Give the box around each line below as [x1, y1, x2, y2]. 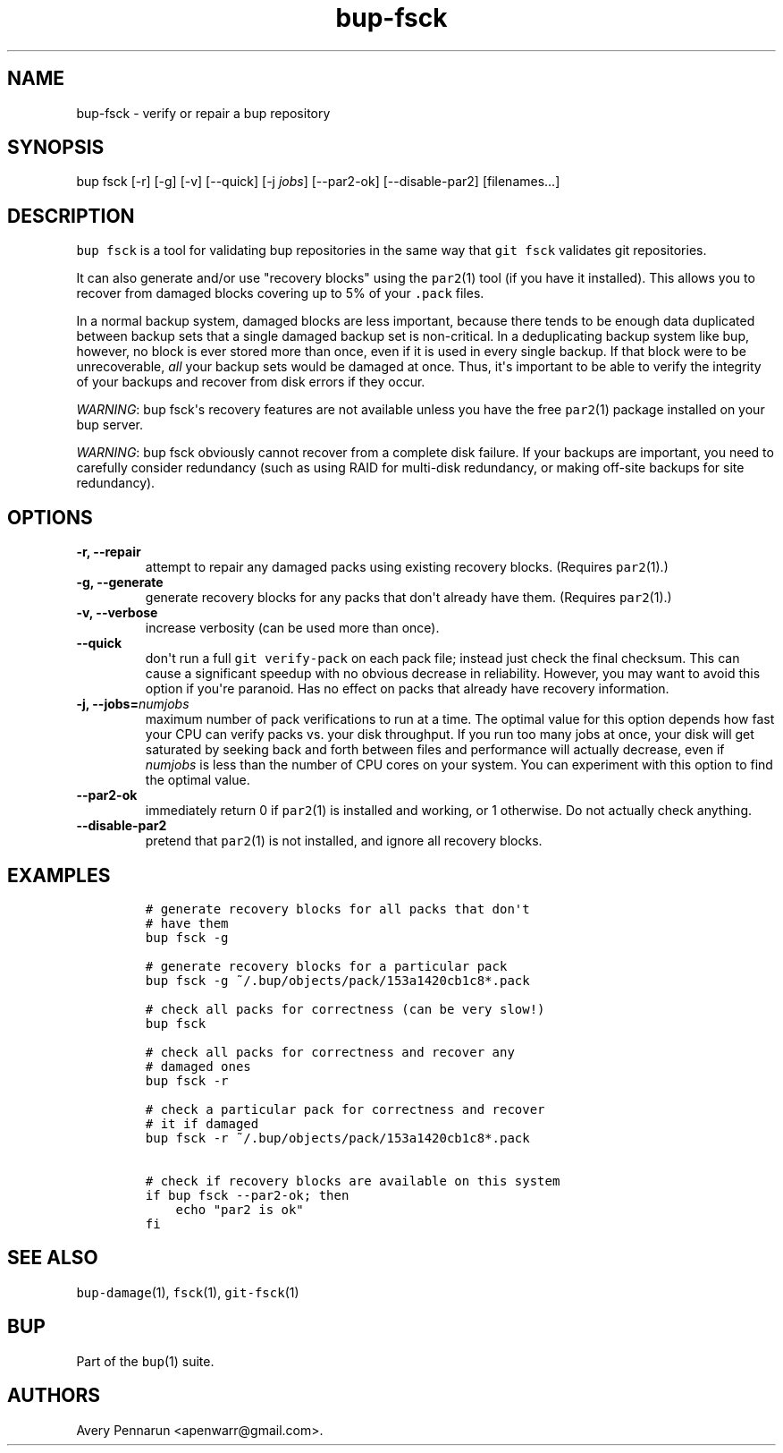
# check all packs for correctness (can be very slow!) [145, 1001, 545, 1016]
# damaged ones [145, 1058, 251, 1074]
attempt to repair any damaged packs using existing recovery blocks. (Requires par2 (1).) [145, 559, 669, 575]
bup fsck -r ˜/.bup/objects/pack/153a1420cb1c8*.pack [145, 1130, 530, 1145]
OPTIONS [7, 506, 93, 529]
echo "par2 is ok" [175, 1202, 304, 1217]
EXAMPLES [7, 863, 111, 887]
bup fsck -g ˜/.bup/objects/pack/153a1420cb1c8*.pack [145, 973, 530, 988]
